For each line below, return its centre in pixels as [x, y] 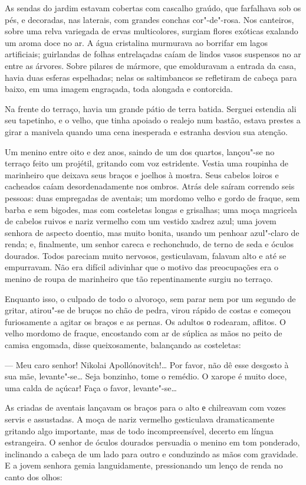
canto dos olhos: [34, 476]
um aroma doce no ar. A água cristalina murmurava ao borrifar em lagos [136, 42]
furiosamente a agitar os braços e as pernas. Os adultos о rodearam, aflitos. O [145, 321]
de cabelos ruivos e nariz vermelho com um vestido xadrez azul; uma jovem [141, 221]
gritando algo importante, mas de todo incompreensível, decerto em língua [139, 430]
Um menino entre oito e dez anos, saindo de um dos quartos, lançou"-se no [140, 151]
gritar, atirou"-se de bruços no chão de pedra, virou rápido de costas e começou [148, 310]
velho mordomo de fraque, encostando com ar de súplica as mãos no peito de [144, 333]
